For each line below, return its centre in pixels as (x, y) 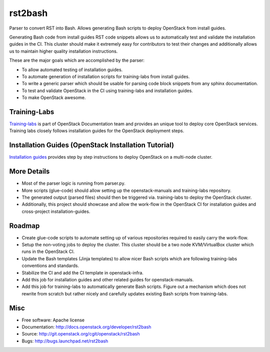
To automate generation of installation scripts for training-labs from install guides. (106, 76)
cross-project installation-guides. (56, 211)
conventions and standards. (50, 266)
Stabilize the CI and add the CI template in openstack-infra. (82, 272)
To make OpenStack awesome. (54, 98)
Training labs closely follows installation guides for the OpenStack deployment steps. (97, 131)
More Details (29, 171)
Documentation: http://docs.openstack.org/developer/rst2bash (86, 327)
